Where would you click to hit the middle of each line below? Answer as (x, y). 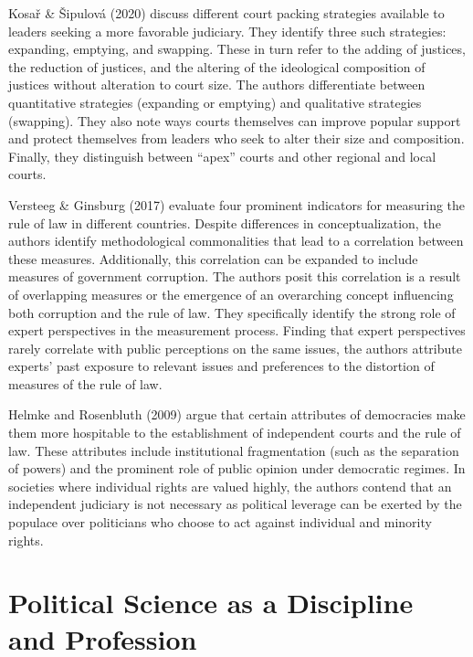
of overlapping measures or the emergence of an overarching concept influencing (231, 294)
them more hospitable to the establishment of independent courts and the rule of (235, 433)
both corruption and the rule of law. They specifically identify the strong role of (232, 312)
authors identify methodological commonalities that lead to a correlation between (236, 241)
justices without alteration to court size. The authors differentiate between (217, 85)
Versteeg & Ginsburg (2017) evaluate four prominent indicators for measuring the (237, 204)
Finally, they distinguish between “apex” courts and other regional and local (222, 156)
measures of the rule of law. (85, 383)
